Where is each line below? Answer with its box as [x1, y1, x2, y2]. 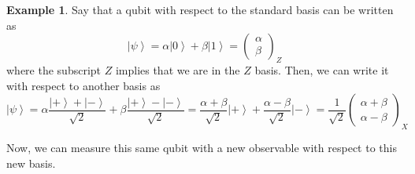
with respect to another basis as [6, 77, 161, 93]
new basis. [6, 154, 56, 171]
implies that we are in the [115, 61, 240, 78]
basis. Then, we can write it [254, 61, 389, 78]
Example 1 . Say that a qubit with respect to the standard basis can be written [6, 2, 394, 17]
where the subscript [6, 61, 102, 78]
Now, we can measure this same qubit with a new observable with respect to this [6, 139, 397, 155]
